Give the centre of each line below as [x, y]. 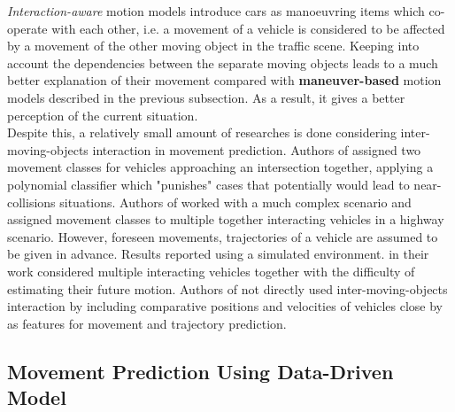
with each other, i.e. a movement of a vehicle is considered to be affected [248, 28]
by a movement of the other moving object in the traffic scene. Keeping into [213, 46]
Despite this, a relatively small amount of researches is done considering [202, 132]
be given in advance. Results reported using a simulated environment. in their [218, 254]
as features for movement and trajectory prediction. [147, 323]
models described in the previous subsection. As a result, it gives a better [206, 97]
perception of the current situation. [103, 115]
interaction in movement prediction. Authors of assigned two [257, 149]
